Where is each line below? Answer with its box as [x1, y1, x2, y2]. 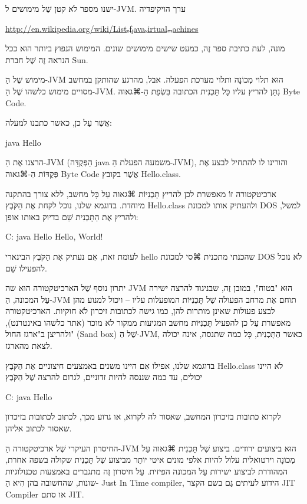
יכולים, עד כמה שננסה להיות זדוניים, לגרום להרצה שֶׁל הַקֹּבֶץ [5, 371, 203, 383]
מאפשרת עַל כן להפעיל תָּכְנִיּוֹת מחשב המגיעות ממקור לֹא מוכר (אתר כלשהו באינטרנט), [5, 316, 291, 328]
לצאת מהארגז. [5, 339, 52, 352]
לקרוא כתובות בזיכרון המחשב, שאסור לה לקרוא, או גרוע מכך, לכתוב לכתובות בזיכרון [5, 410, 281, 423]
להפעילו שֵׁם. [5, 261, 47, 274]
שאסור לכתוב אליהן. [5, 422, 72, 434]
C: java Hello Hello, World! [5, 230, 103, 243]
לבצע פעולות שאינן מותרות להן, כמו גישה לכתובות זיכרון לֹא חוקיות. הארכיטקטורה [5, 305, 275, 317]
